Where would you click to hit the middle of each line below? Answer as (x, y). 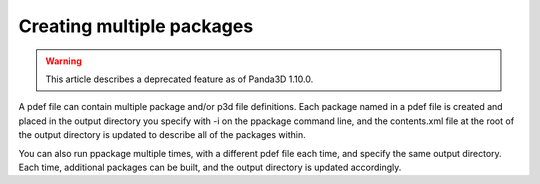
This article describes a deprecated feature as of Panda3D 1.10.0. (179, 79)
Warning (63, 61)
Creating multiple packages (136, 26)
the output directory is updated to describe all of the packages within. (162, 135)
